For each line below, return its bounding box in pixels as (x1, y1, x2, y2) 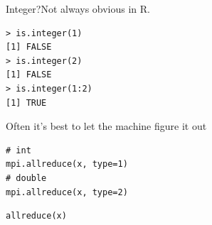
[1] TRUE (6, 97, 47, 108)
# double (6, 172, 47, 183)
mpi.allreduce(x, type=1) (6, 159, 128, 170)
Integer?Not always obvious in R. (6, 1, 150, 16)
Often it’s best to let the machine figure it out (6, 119, 207, 133)
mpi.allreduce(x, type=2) (6, 187, 128, 197)
